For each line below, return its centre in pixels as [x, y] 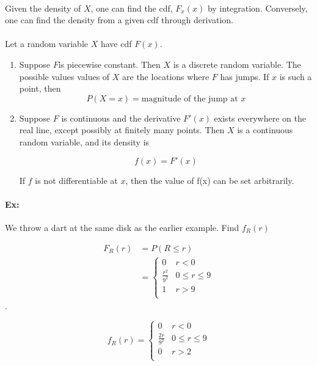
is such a [296, 76]
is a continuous [265, 130]
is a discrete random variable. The [237, 64]
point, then [40, 88]
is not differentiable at [76, 180]
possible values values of [64, 76]
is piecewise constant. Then [109, 64]
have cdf [116, 44]
